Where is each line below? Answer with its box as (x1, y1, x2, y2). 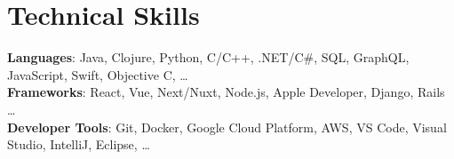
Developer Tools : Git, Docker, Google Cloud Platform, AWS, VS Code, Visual (7, 117, 447, 136)
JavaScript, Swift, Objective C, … (7, 65, 188, 83)
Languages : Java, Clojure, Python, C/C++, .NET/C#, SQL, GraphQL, (7, 48, 410, 67)
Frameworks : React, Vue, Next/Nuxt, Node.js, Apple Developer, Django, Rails (7, 83, 445, 101)
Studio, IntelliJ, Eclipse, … (7, 135, 150, 154)
